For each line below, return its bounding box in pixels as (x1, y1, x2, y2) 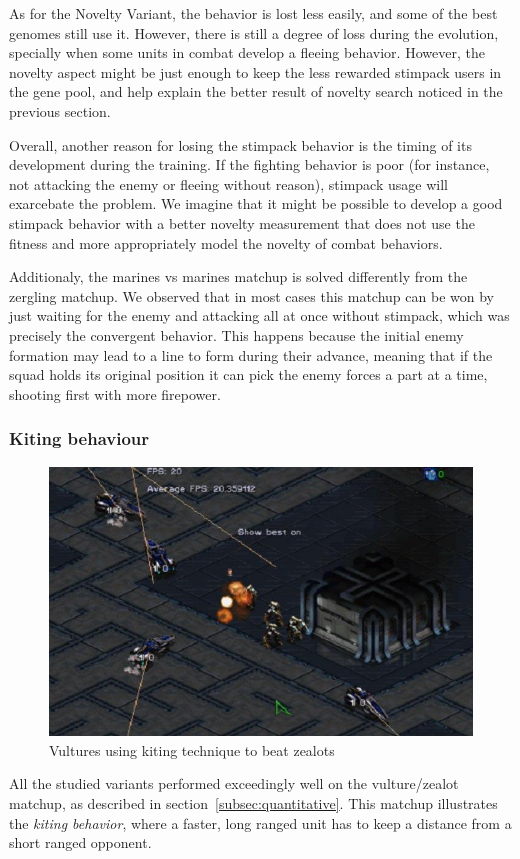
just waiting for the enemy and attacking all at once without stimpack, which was (9, 305, 510, 326)
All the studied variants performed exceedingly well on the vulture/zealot (9, 773, 459, 794)
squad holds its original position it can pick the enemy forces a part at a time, (9, 364, 488, 385)
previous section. (9, 100, 111, 121)
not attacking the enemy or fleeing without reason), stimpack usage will (9, 173, 448, 194)
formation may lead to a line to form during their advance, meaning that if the (9, 344, 493, 365)
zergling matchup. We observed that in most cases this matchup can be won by (9, 285, 494, 306)
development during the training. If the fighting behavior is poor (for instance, (9, 154, 490, 175)
